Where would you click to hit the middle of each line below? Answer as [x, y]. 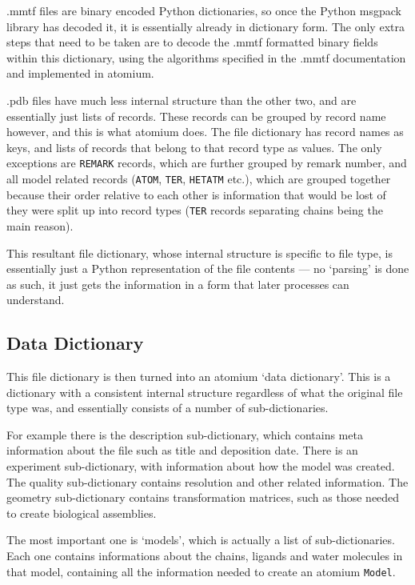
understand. [36, 300]
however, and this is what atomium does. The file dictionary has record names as [205, 132]
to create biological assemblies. [82, 513]
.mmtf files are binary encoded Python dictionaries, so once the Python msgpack [204, 10]
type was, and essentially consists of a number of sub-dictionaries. [168, 408]
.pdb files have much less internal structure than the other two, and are [182, 100]
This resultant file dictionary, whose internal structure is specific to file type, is [200, 252]
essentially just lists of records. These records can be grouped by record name [196, 116]
